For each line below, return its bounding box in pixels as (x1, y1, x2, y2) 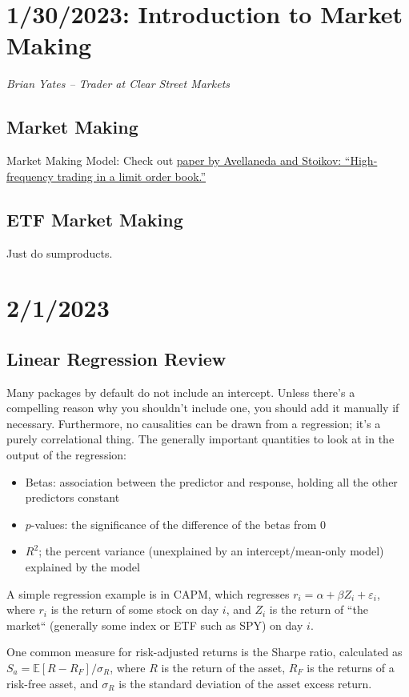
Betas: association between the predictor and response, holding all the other (25, 473, 398, 490)
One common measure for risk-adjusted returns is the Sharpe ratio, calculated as (6, 643, 403, 660)
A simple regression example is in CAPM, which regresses (6, 585, 290, 602)
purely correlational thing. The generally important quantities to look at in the (6, 431, 395, 447)
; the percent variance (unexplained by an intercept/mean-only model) (38, 543, 384, 559)
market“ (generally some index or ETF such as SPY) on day (6, 616, 303, 633)
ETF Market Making (6, 206, 183, 231)
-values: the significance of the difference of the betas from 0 (30, 515, 327, 532)
